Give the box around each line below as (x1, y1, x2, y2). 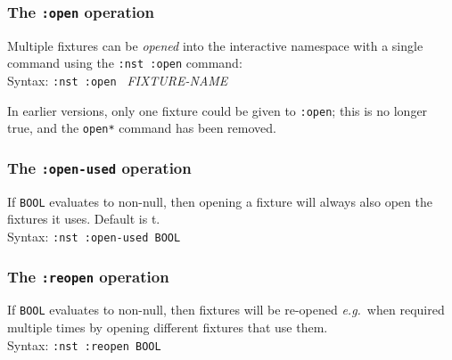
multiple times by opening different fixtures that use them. (7, 318, 328, 337)
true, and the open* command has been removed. (7, 119, 276, 137)
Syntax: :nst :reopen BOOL (7, 335, 161, 354)
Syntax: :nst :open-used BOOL (7, 227, 181, 246)
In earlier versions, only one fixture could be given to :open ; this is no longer (7, 101, 428, 119)
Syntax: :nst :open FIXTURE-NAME (7, 71, 228, 90)
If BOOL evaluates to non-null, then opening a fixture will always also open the (7, 192, 432, 210)
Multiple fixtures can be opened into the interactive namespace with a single (7, 36, 423, 54)
